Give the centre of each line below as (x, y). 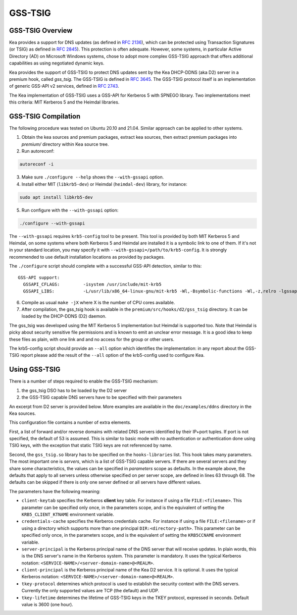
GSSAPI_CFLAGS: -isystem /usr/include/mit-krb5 (92, 284)
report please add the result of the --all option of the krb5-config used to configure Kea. (113, 355)
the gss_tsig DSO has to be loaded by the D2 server (74, 390)
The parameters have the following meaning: (55, 491)
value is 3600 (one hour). (48, 605)
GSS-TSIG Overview (41, 30)
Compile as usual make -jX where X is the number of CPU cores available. (98, 302)
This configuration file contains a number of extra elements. (70, 422)
